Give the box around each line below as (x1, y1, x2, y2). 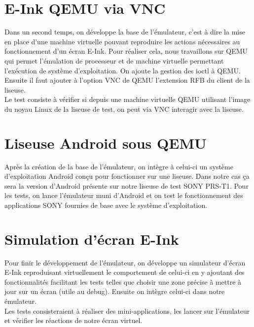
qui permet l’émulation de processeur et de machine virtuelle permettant (4, 55, 224, 65)
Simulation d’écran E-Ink (4, 229, 179, 249)
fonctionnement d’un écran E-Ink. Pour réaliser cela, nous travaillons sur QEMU (4, 46, 248, 56)
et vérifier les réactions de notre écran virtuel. (4, 315, 143, 326)
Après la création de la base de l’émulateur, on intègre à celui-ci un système (4, 161, 233, 171)
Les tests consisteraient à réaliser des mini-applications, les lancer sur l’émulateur (4, 305, 250, 316)
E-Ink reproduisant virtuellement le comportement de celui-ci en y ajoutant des (4, 267, 245, 277)
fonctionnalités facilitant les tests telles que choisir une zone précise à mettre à (4, 276, 242, 287)
